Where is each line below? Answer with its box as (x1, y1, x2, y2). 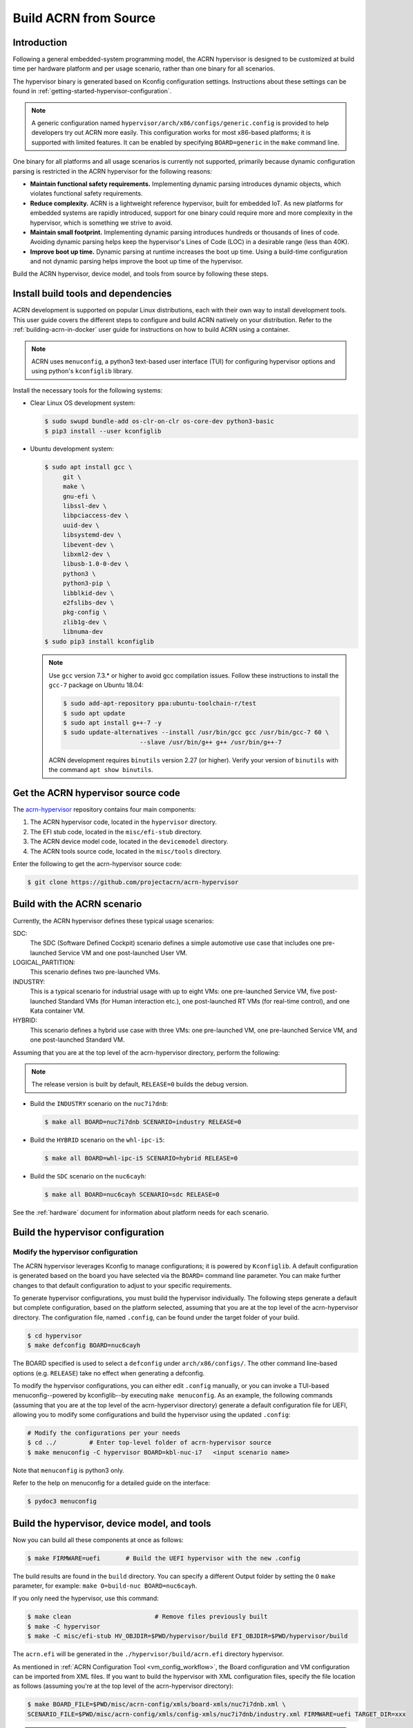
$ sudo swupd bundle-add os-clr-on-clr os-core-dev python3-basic (44, 417, 274, 425)
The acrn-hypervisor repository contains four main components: (12, 805, 196, 814)
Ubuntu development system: (30, 444, 114, 453)
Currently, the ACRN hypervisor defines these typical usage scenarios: (12, 917, 214, 925)
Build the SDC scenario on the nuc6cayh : (30, 1172, 146, 1180)
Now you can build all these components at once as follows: (12, 1535, 184, 1544)
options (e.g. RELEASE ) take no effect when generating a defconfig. (12, 1369, 205, 1377)
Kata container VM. (30, 1006, 86, 1015)
